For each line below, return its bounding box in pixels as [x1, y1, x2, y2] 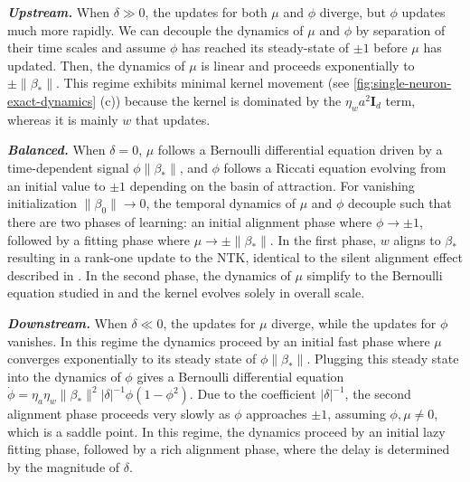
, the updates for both [145, 3, 268, 21]
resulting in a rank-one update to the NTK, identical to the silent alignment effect [7, 248, 463, 267]
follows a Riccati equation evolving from [223, 157, 446, 176]
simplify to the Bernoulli [306, 265, 443, 284]
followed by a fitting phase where [7, 230, 190, 249]
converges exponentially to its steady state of [7, 349, 257, 368]
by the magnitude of [7, 458, 120, 477]
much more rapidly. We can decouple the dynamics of [7, 20, 304, 39]
